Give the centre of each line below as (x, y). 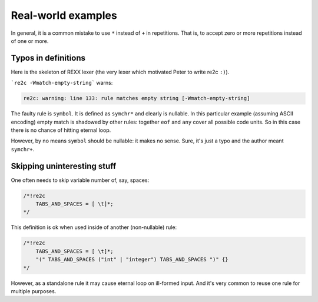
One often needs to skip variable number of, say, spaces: (80, 180)
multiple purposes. (34, 291)
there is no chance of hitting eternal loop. (61, 130)
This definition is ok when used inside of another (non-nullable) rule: (94, 227)
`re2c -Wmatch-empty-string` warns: (62, 83)
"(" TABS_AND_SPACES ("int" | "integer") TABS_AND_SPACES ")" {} (132, 260)
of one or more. (30, 41)
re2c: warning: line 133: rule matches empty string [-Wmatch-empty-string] (137, 98)
